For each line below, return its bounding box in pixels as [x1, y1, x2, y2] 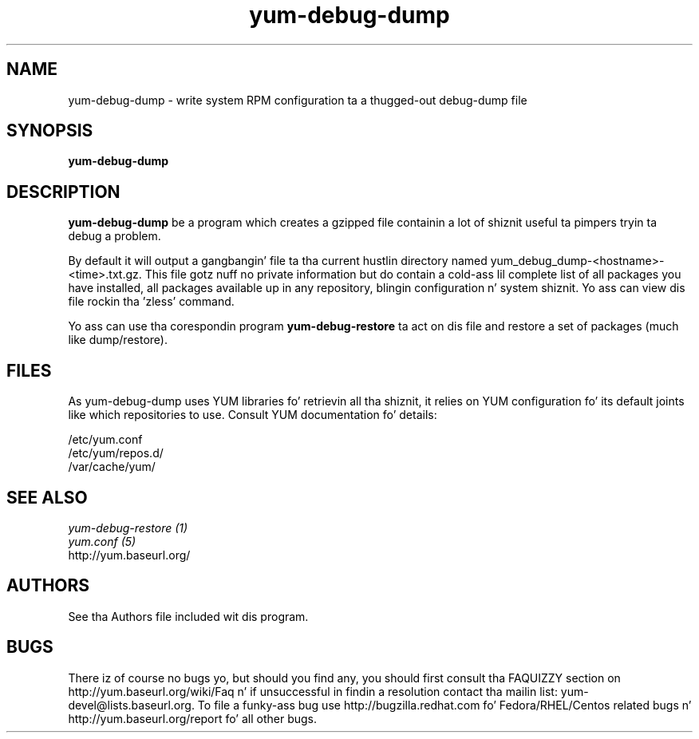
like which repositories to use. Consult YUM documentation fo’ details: [68, 408, 437, 422]
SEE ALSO [6, 487, 88, 508]
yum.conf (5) [68, 534, 136, 548]
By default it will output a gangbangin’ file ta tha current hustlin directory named [68, 254, 488, 268]
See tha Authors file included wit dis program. [68, 609, 309, 623]
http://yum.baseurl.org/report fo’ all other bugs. [68, 711, 317, 725]
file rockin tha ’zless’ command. [68, 294, 235, 309]
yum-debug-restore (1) [68, 520, 188, 535]
